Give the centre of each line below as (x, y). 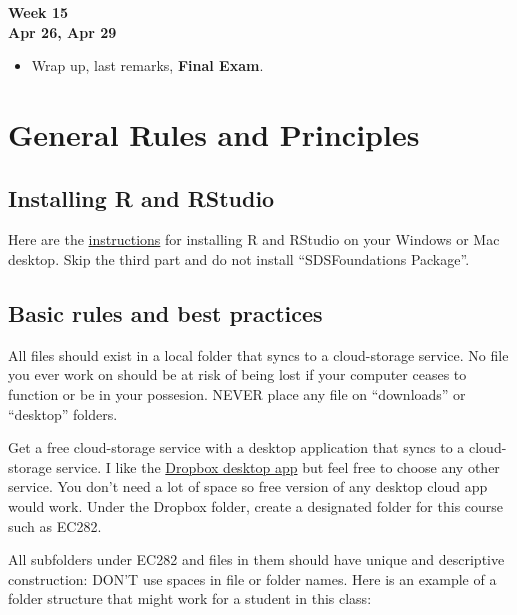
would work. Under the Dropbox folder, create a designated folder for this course (256, 505)
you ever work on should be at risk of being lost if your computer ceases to (237, 374)
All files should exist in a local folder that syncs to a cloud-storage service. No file (258, 354)
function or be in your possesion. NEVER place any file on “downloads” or (237, 393)
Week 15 (38, 12)
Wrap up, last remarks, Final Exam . (147, 65)
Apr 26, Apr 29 (62, 31)
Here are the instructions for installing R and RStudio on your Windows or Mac (254, 239)
